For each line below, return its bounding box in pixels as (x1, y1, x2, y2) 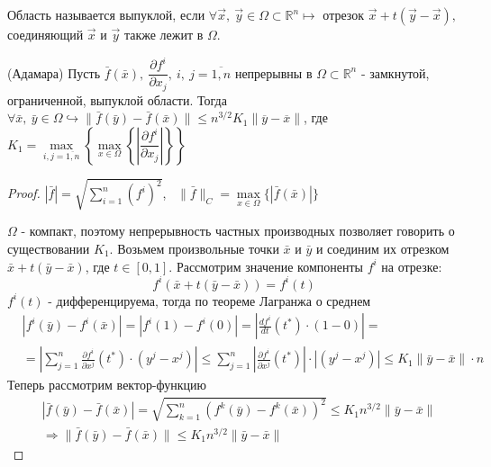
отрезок (323, 5, 365, 23)
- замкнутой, (360, 63, 430, 82)
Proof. (7, 184, 41, 202)
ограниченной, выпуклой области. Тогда (7, 90, 227, 109)
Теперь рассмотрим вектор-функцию (7, 375, 207, 394)
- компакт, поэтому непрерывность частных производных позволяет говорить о (21, 221, 455, 240)
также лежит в (123, 25, 204, 43)
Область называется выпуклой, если (7, 5, 205, 23)
